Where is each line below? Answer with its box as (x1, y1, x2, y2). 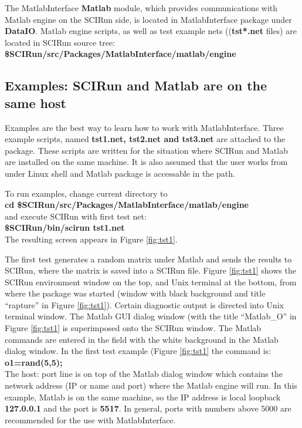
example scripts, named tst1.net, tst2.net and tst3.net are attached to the (5, 133, 286, 145)
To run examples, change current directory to (5, 187, 168, 199)
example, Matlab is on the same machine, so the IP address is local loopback (5, 390, 281, 403)
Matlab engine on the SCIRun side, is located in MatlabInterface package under (5, 13, 292, 25)
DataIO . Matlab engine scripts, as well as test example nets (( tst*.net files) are (5, 25, 297, 37)
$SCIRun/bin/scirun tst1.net (5, 221, 125, 234)
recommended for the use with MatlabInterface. (5, 413, 176, 426)
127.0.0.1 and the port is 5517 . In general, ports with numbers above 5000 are (5, 402, 291, 414)
